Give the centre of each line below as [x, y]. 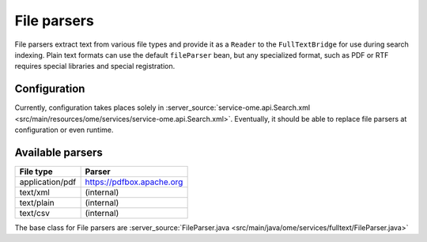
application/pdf [48, 182]
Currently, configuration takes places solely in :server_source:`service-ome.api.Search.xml [162, 108]
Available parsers [59, 152]
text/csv [35, 213]
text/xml [35, 192]
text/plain [37, 202]
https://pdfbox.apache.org [134, 182]
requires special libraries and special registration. [95, 66]
